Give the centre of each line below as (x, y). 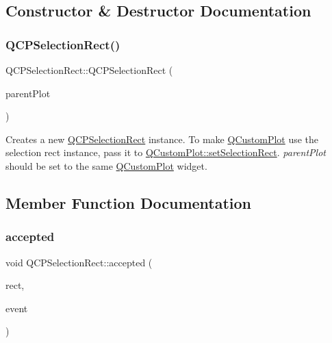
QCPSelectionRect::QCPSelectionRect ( (89, 70)
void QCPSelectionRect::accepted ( (79, 262)
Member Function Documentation (129, 202)
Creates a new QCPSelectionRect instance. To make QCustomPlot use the (162, 139)
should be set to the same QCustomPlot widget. (106, 165)
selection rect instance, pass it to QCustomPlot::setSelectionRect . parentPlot (166, 152)
